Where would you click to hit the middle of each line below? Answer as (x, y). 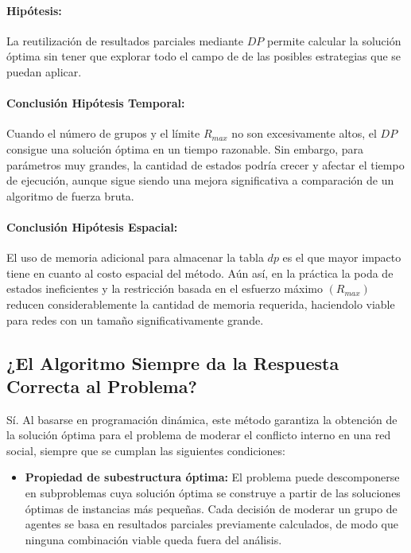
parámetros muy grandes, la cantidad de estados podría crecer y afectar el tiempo (205, 164)
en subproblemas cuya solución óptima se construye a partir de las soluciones (213, 493)
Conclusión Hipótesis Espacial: (92, 226)
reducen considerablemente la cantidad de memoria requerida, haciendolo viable (201, 304)
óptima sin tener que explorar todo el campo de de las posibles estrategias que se (204, 56)
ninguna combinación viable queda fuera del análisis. (153, 539)
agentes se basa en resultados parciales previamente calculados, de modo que (212, 524)
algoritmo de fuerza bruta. (70, 195)
